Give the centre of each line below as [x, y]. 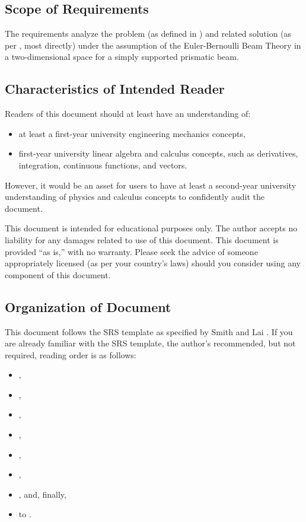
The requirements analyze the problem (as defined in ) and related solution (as [148, 34]
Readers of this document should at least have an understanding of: [128, 114]
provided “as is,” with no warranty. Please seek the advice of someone [131, 251]
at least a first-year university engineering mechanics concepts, [132, 133]
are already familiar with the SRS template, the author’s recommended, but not [150, 343]
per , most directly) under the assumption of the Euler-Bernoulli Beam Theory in [153, 45]
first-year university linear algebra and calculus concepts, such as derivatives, [158, 153]
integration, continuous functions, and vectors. [103, 165]
